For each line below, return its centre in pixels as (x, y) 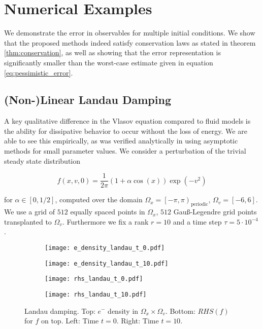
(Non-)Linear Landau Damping (88, 100)
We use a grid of (30, 212)
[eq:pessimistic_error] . (39, 72)
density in (123, 310)
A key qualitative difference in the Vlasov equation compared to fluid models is (127, 121)
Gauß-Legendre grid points (215, 212)
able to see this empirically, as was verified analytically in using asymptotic (121, 141)
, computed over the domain (99, 199)
